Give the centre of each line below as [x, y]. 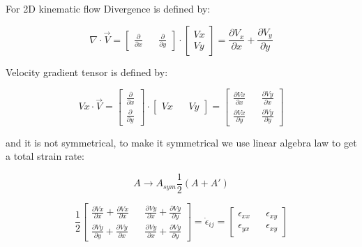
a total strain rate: [45, 156]
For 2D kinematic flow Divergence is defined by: [108, 8]
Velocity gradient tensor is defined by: [87, 72]
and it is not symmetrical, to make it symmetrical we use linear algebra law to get [181, 142]
